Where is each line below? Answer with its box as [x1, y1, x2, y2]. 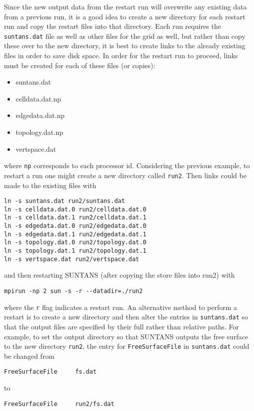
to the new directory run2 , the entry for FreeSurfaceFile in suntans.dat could [4, 341, 250, 351]
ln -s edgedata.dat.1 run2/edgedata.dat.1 [4, 230, 147, 238]
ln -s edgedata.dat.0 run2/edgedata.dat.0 [4, 222, 147, 230]
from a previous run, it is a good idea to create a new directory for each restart [4, 11, 246, 21]
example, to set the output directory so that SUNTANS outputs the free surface [4, 331, 248, 341]
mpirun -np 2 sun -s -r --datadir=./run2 [4, 287, 143, 295]
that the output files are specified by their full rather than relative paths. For [4, 321, 239, 331]
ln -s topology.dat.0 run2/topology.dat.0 [4, 239, 147, 246]
